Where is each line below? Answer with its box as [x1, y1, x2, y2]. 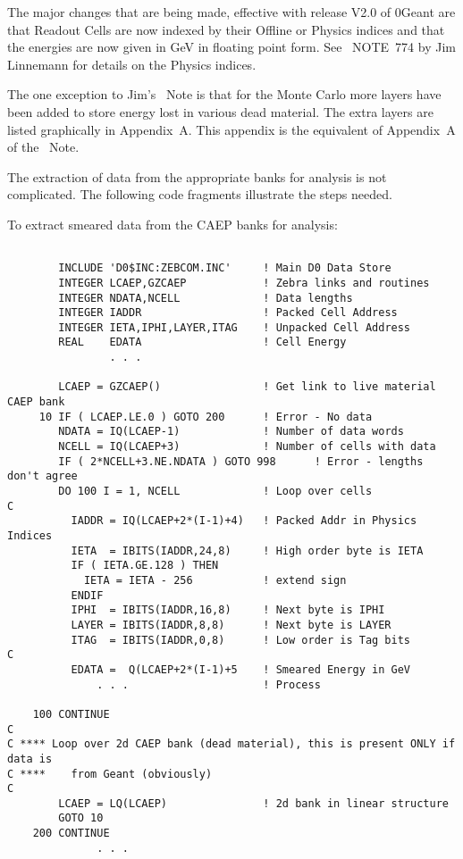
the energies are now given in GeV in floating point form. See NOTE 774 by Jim [7, 38, 456, 56]
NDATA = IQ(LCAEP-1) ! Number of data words [58, 425, 404, 438]
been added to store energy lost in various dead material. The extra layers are [7, 102, 434, 121]
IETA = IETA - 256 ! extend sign [83, 573, 347, 587]
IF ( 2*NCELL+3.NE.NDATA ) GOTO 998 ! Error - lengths [58, 455, 424, 468]
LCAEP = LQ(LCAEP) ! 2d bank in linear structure [58, 796, 449, 810]
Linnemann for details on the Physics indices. [7, 54, 257, 73]
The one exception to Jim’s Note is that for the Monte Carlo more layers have [7, 85, 442, 104]
